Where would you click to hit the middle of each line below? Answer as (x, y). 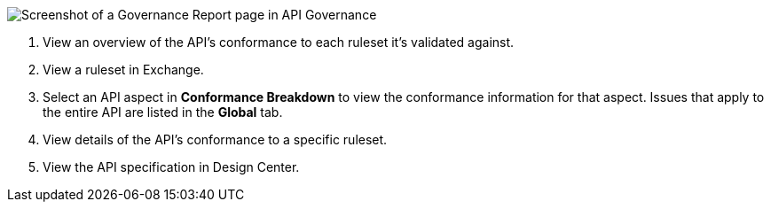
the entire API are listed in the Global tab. (163, 112)
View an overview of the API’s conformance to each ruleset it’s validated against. (279, 42)
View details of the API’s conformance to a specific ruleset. (215, 139)
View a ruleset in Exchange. (123, 70)
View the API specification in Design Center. (171, 167)
